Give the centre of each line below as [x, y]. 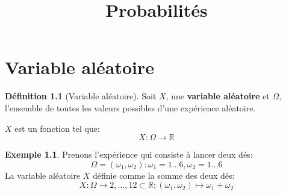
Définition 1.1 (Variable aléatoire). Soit [81, 96]
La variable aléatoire [43, 175]
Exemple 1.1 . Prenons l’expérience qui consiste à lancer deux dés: [129, 154]
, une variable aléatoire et [218, 96]
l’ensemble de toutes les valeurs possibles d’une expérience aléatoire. [130, 107]
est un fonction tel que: [57, 128]
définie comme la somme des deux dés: [164, 175]
